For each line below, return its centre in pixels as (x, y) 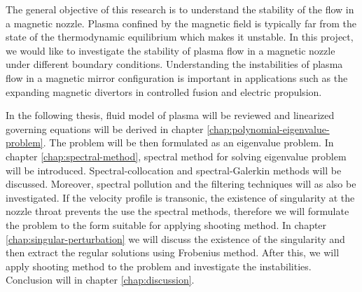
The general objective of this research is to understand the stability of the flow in (180, 9)
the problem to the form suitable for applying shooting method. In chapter (166, 224)
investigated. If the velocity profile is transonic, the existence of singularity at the (180, 197)
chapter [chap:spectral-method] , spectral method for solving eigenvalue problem (176, 156)
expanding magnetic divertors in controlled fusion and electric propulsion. (164, 91)
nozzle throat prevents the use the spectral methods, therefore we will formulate (177, 211)
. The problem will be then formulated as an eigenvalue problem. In (188, 142)
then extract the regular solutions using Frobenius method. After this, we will (173, 252)
